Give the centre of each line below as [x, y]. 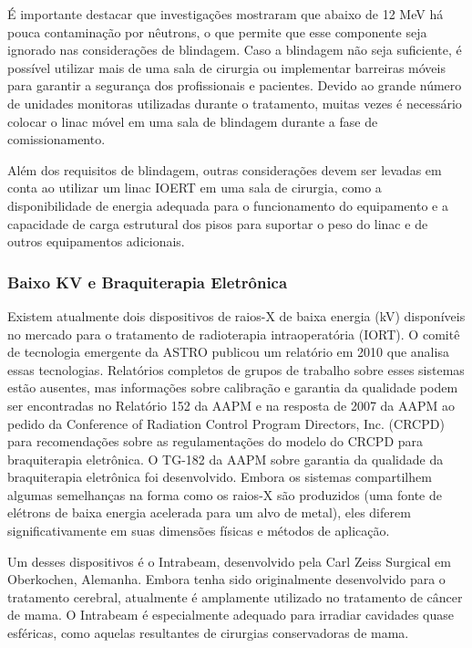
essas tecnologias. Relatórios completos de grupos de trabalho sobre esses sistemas [236, 369]
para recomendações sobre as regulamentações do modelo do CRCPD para [215, 441]
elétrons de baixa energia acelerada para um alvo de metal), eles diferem [209, 512]
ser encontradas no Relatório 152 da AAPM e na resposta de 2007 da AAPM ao [231, 405]
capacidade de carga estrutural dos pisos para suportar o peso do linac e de [218, 223]
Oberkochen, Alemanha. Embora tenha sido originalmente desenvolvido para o [226, 579]
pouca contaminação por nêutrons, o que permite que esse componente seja [217, 31]
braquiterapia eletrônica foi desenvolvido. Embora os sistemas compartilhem [220, 477]
